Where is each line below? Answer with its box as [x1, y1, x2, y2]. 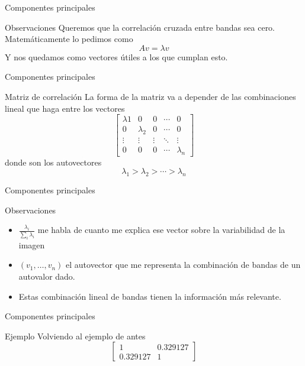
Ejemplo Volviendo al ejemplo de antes [5, 329, 146, 342]
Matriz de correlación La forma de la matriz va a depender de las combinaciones [5, 90, 296, 102]
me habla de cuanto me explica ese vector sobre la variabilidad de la [37, 224, 285, 236]
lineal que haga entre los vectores [5, 102, 125, 114]
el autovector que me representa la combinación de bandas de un [66, 258, 301, 271]
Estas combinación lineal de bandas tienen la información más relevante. [18, 290, 281, 302]
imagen [18, 238, 45, 251]
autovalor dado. [18, 270, 75, 282]
